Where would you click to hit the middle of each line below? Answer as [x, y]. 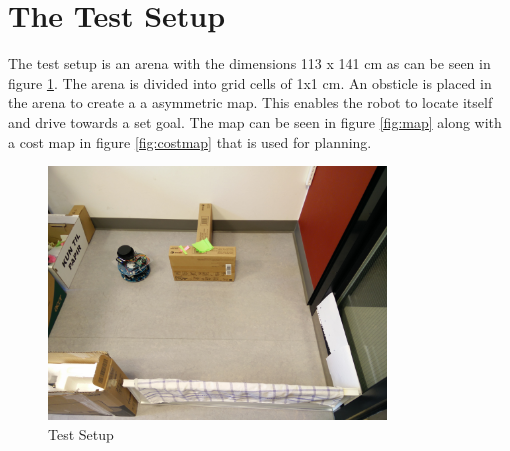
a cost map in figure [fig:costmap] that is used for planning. [190, 141]
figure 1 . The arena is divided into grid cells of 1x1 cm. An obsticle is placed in [250, 82]
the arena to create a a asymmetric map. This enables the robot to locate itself [250, 102]
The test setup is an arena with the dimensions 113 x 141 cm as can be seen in [249, 63]
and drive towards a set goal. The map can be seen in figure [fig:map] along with [255, 121]
